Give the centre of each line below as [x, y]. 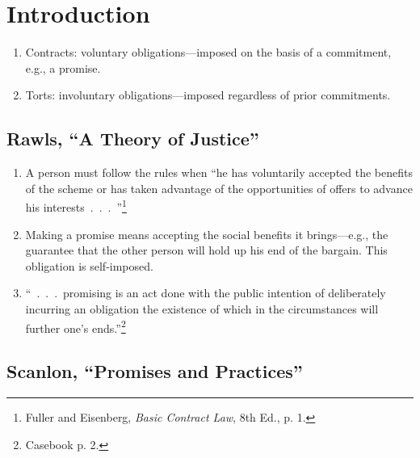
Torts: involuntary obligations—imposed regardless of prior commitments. [208, 95]
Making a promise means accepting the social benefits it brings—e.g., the [207, 234]
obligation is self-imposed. [89, 265]
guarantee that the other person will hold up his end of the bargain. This [206, 250]
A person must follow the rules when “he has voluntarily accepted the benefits [219, 172]
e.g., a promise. [63, 67]
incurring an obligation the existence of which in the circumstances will [202, 308]
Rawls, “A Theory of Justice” [133, 139]
